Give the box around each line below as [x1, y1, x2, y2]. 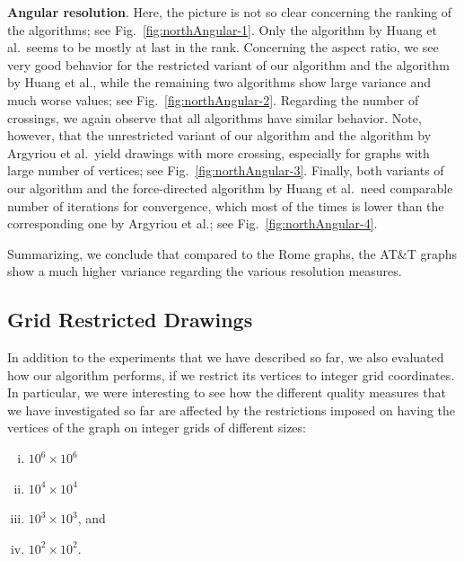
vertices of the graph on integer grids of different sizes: [7, 418, 306, 437]
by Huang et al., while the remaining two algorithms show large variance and [7, 73, 432, 92]
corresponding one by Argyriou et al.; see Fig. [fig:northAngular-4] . [7, 214, 378, 233]
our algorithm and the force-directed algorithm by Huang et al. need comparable [7, 178, 453, 197]
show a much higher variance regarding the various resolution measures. [7, 262, 402, 280]
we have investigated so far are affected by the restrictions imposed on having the [7, 400, 456, 419]
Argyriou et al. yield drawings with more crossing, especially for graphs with [7, 143, 430, 162]
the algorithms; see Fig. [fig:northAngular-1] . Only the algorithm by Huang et [7, 20, 437, 39]
